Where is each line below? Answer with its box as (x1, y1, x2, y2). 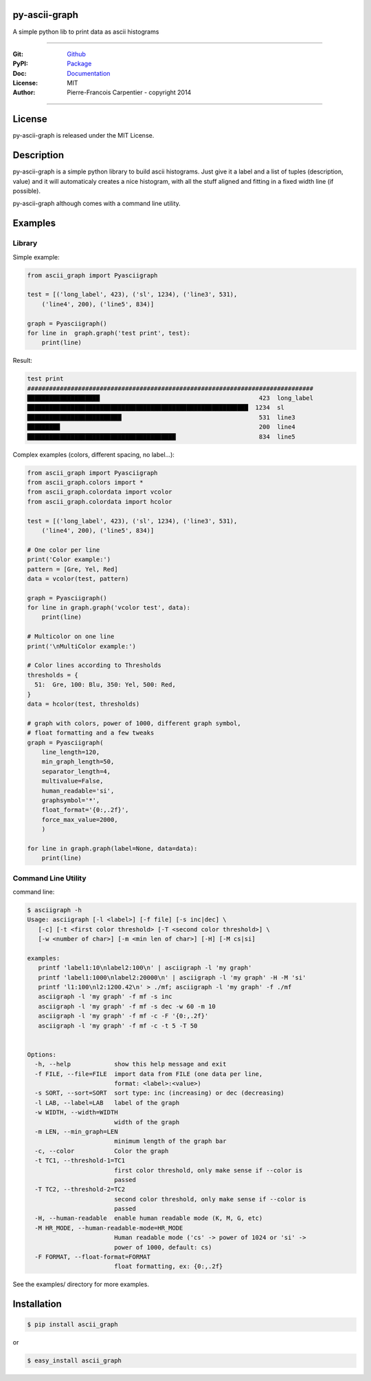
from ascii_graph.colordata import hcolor (27, 498, 172, 505)
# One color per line (27, 546, 100, 554)
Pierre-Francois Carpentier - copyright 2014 (67, 88, 192, 96)
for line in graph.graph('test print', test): (27, 329, 190, 337)
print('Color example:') (27, 556, 111, 564)
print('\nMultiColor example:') (27, 642, 137, 650)
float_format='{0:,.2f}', (41, 806, 129, 814)
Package (67, 59, 92, 68)
